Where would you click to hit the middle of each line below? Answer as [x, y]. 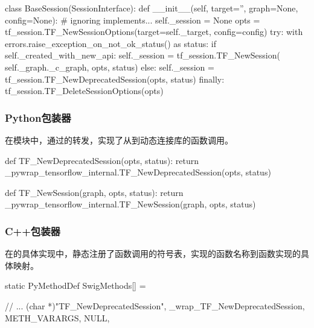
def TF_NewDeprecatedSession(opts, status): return [102, 160]
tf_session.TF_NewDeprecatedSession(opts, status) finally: [115, 79]
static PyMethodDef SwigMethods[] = [75, 285]
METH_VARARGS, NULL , [57, 317]
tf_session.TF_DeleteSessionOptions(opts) [84, 91]
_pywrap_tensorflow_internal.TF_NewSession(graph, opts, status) [130, 204]
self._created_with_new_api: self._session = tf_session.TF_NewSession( [143, 55]
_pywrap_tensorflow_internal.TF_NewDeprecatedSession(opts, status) [138, 172]
